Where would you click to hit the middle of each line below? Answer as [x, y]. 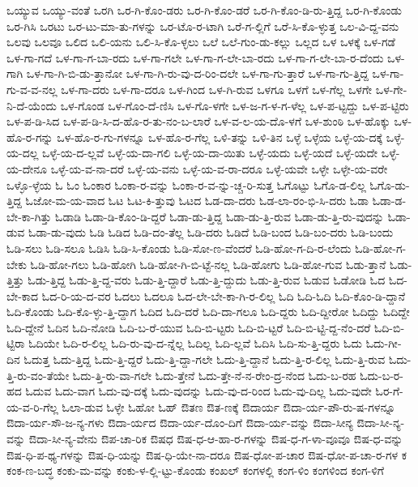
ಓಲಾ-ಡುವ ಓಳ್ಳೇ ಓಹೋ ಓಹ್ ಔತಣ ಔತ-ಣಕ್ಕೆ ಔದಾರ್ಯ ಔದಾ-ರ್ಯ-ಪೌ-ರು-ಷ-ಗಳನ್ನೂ [229, 406]
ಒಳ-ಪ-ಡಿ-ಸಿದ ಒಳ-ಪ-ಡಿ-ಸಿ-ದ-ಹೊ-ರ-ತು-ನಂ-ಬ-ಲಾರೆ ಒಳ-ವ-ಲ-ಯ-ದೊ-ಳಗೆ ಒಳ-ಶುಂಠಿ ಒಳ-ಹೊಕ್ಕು [198, 121]
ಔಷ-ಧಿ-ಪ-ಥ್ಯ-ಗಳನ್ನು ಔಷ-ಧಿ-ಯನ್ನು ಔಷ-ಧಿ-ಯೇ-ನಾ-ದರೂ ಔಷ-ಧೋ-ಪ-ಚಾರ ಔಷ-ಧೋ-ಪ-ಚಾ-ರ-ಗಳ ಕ [207, 454]
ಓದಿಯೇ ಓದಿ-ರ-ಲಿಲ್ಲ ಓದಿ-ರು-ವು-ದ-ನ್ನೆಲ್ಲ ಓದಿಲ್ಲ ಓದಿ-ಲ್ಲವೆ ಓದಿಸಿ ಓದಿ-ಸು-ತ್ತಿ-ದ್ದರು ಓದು [195, 343]
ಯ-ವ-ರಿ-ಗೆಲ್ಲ [32, 406]
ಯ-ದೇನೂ [27, 168]
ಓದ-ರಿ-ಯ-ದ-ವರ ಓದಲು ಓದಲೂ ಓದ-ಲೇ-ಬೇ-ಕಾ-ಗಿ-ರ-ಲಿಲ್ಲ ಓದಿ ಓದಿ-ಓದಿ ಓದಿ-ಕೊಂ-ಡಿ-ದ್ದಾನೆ [224, 295]
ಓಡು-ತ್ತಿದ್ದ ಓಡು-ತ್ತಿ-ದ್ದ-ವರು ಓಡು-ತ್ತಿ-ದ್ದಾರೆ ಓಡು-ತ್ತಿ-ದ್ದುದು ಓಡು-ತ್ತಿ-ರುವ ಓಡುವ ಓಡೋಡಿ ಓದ [207, 280]
